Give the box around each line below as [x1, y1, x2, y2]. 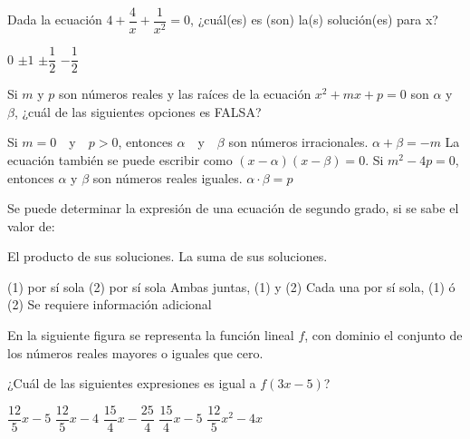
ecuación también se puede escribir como [7, 150, 233, 169]
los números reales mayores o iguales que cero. [7, 343, 264, 362]
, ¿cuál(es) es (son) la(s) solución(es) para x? [190, 10, 438, 29]
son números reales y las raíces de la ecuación [59, 84, 312, 103]
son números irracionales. [228, 132, 369, 151]
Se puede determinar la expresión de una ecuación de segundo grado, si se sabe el [7, 199, 459, 218]
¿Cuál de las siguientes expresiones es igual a [7, 374, 256, 393]
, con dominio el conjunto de [304, 326, 463, 345]
